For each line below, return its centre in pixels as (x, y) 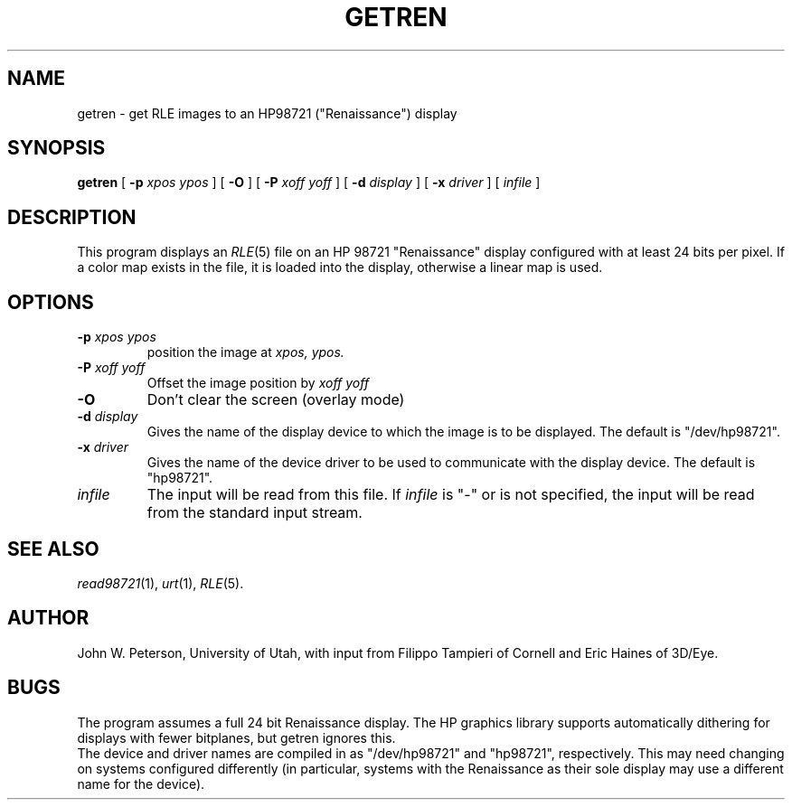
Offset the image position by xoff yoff (258, 383)
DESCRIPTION (72, 217)
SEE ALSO (53, 549)
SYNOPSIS (57, 148)
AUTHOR (48, 618)
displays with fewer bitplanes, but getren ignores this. (236, 737)
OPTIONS (51, 302)
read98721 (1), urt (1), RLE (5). (160, 583)
